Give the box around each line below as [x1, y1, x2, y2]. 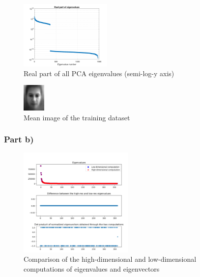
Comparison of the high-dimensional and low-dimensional [24, 254, 197, 264]
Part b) [4, 133, 34, 145]
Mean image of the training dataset [24, 112, 130, 122]
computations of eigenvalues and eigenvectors [24, 263, 160, 274]
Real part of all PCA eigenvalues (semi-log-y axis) [24, 68, 174, 78]
